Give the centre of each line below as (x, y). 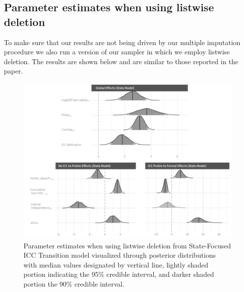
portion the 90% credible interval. (74, 283)
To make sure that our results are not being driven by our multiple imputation (122, 42)
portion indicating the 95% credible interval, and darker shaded (119, 274)
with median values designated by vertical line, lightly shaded (116, 264)
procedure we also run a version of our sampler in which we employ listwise (117, 52)
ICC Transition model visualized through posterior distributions (120, 255)
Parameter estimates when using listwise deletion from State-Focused (127, 245)
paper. (13, 71)
